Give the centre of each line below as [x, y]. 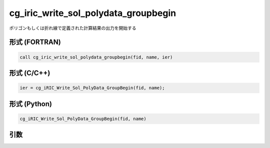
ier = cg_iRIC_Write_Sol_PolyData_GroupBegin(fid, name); [92, 88]
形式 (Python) [31, 104]
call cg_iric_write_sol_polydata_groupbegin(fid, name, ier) [96, 57]
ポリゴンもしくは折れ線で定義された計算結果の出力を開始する [73, 28]
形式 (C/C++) [30, 73]
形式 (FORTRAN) [35, 42]
